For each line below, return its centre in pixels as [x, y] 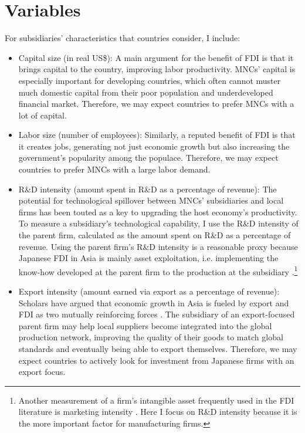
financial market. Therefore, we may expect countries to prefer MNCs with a [156, 104]
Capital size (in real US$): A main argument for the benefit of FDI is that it [156, 57]
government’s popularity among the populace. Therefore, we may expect [148, 158]
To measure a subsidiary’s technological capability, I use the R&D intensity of [158, 223]
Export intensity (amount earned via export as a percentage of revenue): [149, 291]
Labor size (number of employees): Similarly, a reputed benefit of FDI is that [157, 135]
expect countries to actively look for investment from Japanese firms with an [156, 360]
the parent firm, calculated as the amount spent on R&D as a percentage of [155, 235]
